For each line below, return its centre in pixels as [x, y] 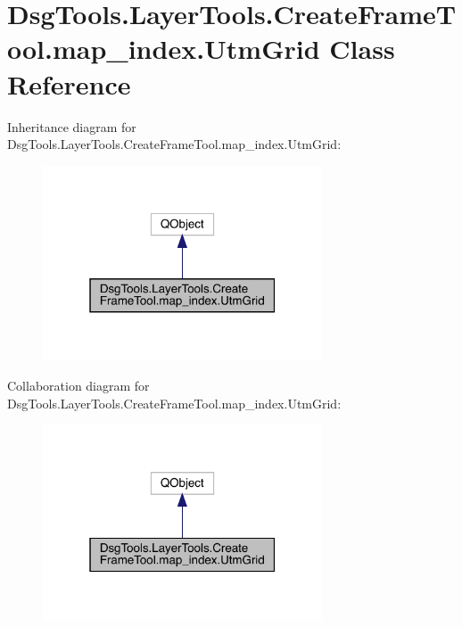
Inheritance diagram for [72, 126]
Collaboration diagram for [78, 385]
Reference [69, 83]
